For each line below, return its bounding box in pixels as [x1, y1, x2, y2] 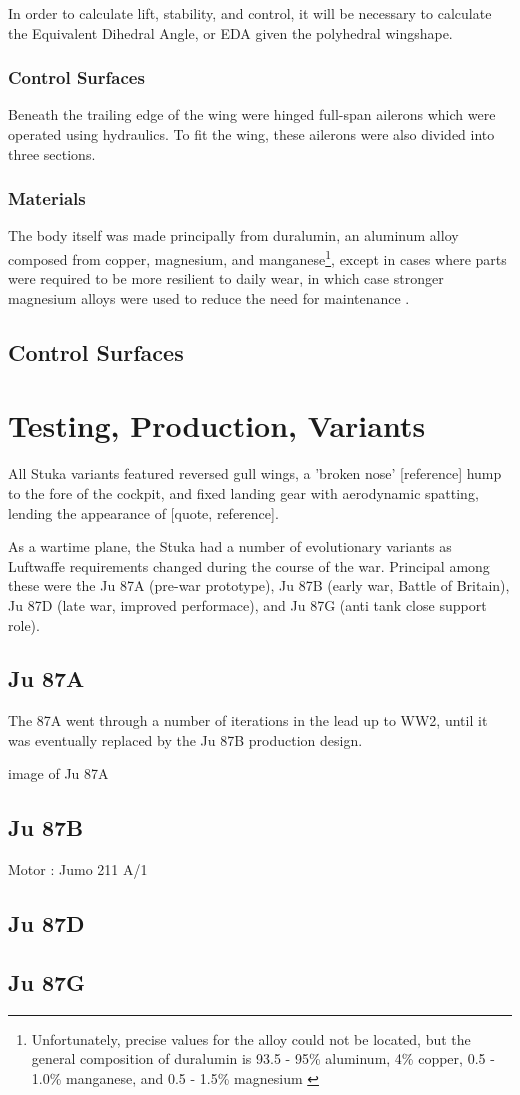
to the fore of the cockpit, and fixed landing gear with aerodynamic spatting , [8, 482, 479, 503]
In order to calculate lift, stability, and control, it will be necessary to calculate [8, 3, 492, 23]
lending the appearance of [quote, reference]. [8, 502, 279, 523]
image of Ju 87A [8, 763, 109, 784]
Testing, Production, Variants [8, 405, 426, 446]
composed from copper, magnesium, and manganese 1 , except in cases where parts [8, 246, 507, 269]
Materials [8, 186, 86, 211]
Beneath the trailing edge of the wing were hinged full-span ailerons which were [8, 104, 496, 125]
